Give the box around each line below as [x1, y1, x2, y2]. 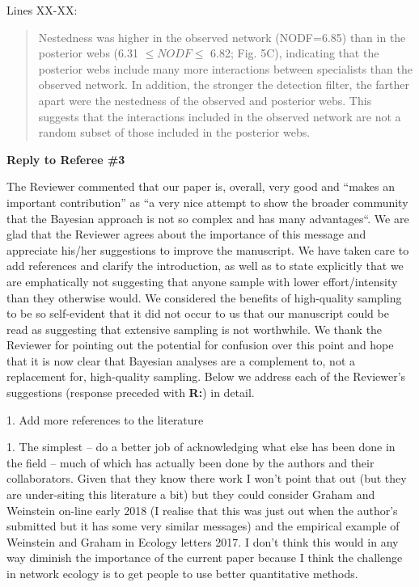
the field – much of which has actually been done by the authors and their [6, 454, 375, 471]
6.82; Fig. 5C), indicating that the [210, 44, 379, 61]
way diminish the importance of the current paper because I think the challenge [6, 549, 403, 566]
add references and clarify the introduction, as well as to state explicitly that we [6, 257, 404, 274]
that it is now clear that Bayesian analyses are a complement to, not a [6, 352, 356, 369]
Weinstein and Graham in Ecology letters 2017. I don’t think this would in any [6, 533, 399, 550]
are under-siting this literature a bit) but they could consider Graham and [6, 486, 375, 503]
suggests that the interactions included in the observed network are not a [38, 108, 401, 125]
